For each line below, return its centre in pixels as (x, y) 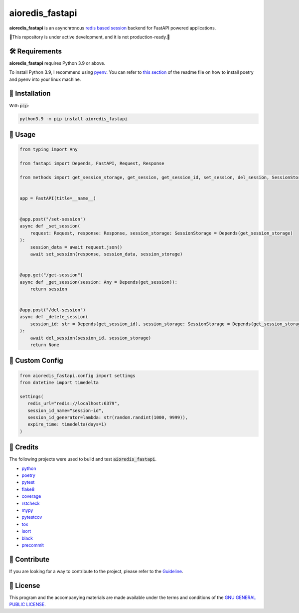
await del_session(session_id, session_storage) (91, 338)
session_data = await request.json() (76, 247)
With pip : (19, 105)
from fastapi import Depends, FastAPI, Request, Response (92, 163)
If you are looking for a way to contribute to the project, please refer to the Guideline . (96, 571)
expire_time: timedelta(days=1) (67, 424)
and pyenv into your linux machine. (45, 79)
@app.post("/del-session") (53, 310)
